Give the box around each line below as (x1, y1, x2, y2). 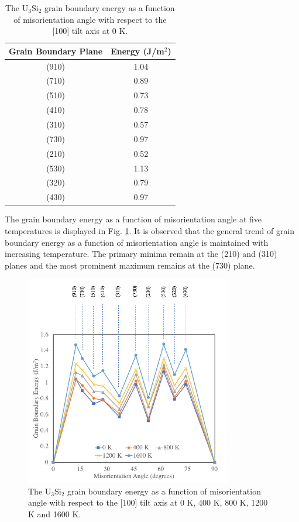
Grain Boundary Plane (9, 44, 103, 57)
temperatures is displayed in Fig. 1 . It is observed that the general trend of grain (5, 224, 295, 236)
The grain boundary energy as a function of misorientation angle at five (5, 213, 262, 225)
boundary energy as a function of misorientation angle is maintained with (5, 236, 269, 248)
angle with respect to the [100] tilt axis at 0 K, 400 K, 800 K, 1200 (28, 496, 268, 509)
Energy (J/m (111, 44, 164, 57)
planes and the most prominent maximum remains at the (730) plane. (5, 259, 255, 271)
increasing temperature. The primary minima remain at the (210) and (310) (5, 248, 277, 260)
